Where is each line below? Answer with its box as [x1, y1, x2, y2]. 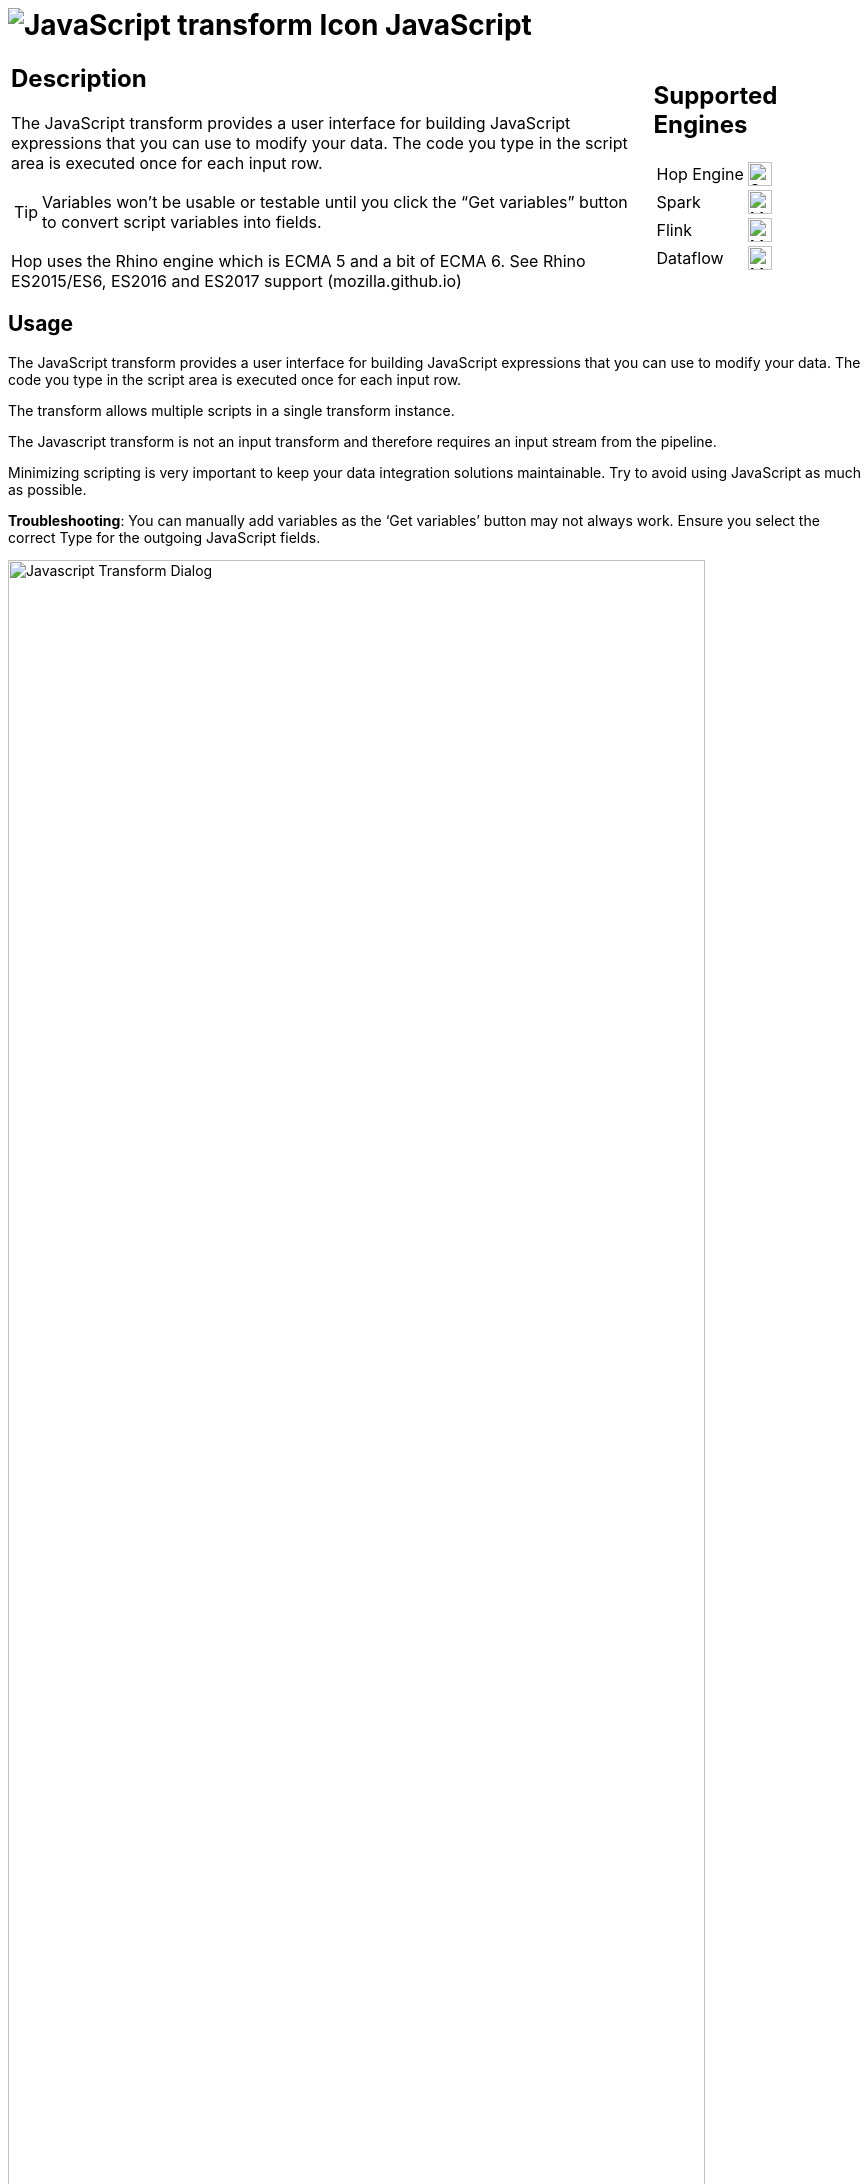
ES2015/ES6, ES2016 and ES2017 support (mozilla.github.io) [11, 270, 462, 291]
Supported [653, 81, 778, 111]
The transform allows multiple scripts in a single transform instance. [8, 401, 455, 419]
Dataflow [656, 248, 724, 269]
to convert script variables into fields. [42, 211, 322, 232]
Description [11, 63, 147, 93]
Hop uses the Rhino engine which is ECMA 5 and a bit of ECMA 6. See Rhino [11, 250, 586, 271]
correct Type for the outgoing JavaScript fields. [8, 528, 321, 546]
